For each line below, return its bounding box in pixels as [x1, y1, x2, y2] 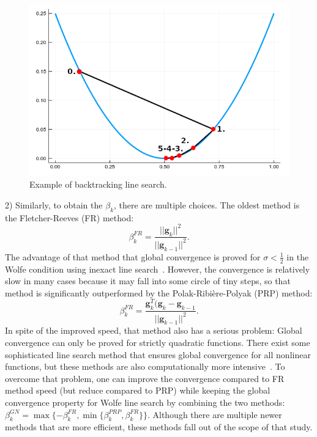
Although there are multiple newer [152, 408, 282, 420]
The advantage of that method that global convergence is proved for [5, 250, 261, 263]
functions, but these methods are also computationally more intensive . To [5, 360, 285, 373]
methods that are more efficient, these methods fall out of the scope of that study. [5, 420, 313, 433]
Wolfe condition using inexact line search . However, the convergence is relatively [5, 262, 310, 275]
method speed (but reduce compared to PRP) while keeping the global [5, 384, 270, 397]
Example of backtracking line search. [29, 178, 167, 191]
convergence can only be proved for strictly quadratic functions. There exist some [5, 336, 310, 348]
